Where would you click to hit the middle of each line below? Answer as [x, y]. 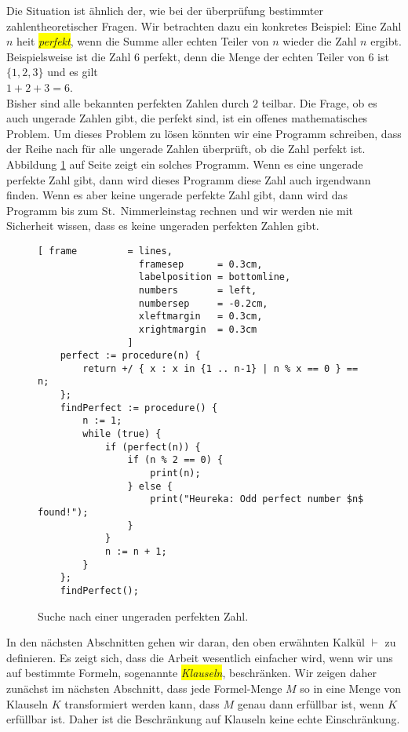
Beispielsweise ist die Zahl [69, 56]
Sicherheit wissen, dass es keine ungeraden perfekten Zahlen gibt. [163, 226]
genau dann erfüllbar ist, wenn [311, 703]
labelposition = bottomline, [215, 277]
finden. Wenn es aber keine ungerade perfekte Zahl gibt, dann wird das [177, 195]
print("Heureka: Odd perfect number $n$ [257, 499]
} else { [150, 486]
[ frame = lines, [105, 251]
